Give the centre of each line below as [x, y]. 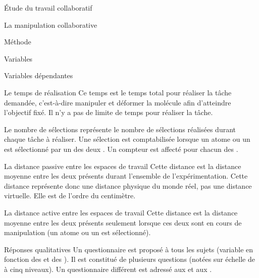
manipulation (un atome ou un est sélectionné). [77, 232]
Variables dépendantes [39, 75]
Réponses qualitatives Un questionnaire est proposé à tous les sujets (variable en [129, 249]
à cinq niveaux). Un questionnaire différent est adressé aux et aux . [108, 269]
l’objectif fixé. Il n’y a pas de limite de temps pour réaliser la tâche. [109, 112]
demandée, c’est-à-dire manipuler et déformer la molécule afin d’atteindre [118, 102]
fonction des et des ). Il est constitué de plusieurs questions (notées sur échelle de [129, 259]
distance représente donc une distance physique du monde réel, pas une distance [128, 185]
